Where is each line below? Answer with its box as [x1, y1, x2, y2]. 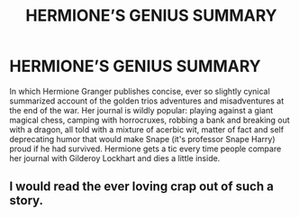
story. [9, 193, 43, 208]
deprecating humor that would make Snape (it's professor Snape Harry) [9, 133, 276, 144]
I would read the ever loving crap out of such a [9, 179, 275, 194]
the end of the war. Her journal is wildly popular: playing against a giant [9, 104, 273, 115]
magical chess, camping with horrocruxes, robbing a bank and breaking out [9, 114, 290, 125]
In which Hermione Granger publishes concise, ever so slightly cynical [9, 86, 270, 96]
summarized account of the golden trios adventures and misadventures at [9, 95, 285, 106]
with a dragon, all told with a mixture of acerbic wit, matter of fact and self [9, 123, 285, 135]
